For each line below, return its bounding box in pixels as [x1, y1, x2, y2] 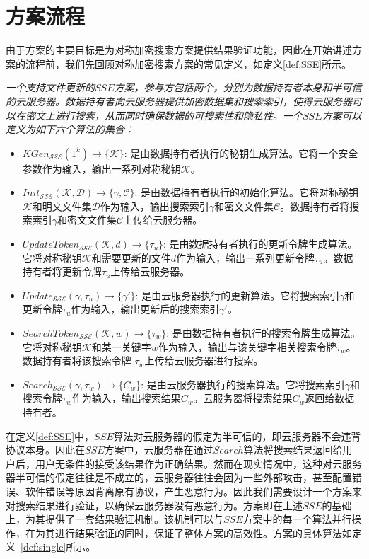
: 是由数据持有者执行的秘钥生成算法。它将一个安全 [124, 145, 358, 160]
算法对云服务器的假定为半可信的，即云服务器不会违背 [113, 428, 361, 443]
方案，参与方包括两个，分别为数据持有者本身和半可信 [114, 80, 362, 95]
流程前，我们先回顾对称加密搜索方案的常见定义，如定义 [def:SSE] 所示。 [25, 56, 352, 71]
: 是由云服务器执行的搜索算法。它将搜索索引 [141, 376, 345, 391]
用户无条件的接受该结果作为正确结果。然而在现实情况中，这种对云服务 [35, 456, 362, 471]
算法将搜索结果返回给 [243, 442, 343, 457]
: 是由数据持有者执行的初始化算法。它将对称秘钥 [134, 185, 359, 200]
